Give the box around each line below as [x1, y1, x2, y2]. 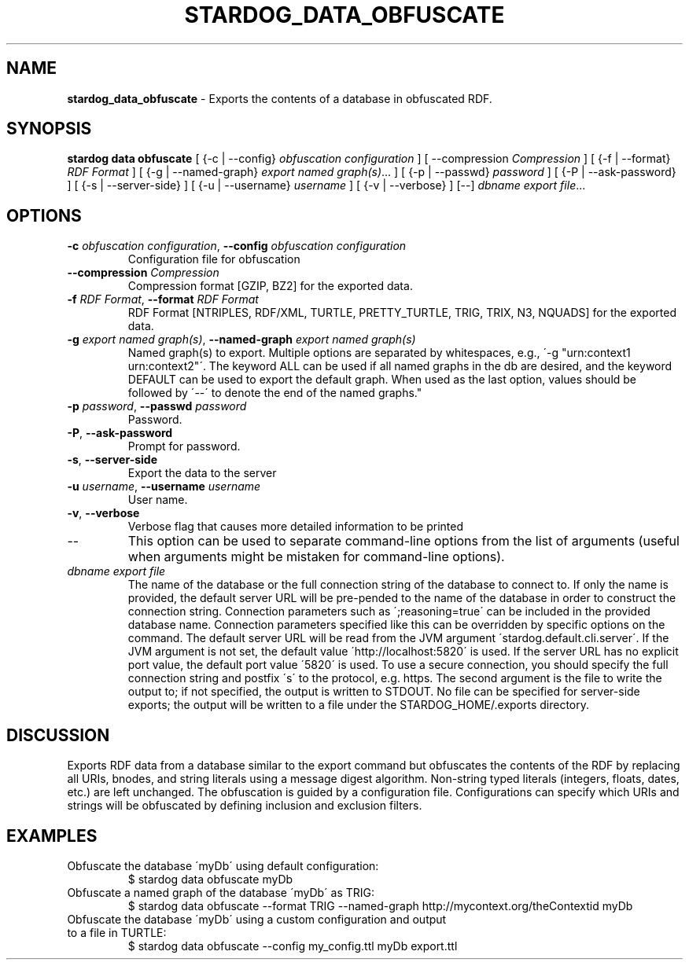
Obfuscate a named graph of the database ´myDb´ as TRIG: [67, 885, 375, 899]
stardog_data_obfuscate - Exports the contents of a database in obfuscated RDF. [67, 91, 492, 105]
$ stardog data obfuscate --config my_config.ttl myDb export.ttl [127, 938, 458, 953]
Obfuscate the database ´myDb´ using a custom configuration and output [67, 912, 447, 926]
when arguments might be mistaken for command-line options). [127, 549, 505, 565]
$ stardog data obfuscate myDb [127, 872, 293, 886]
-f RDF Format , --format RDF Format [67, 292, 259, 307]
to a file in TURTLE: [67, 925, 167, 939]
